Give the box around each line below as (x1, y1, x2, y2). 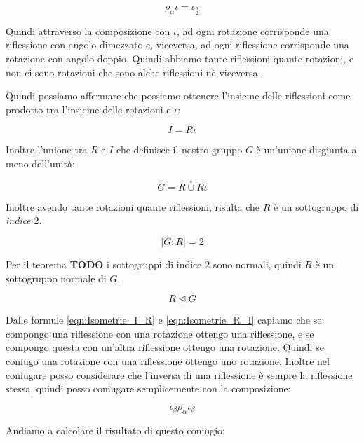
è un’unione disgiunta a (256, 142, 357, 157)
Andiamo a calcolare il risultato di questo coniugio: (6, 422, 225, 437)
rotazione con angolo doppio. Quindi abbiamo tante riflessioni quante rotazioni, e (6, 51, 354, 66)
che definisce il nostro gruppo (116, 142, 243, 157)
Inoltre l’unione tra (6, 142, 88, 157)
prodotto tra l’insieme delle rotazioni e (6, 102, 171, 116)
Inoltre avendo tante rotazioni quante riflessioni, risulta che (6, 199, 260, 214)
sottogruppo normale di (6, 270, 107, 285)
